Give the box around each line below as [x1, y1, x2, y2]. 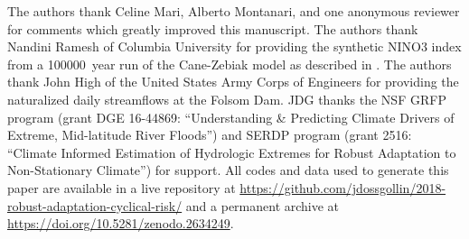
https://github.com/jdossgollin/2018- [239, 178, 446, 197]
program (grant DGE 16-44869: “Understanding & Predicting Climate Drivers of [7, 107, 455, 126]
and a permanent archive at [185, 196, 340, 215]
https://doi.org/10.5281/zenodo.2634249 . [7, 214, 234, 233]
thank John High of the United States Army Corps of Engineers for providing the [7, 72, 459, 91]
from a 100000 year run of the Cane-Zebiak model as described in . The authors [7, 54, 452, 73]
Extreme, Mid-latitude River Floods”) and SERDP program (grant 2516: [7, 125, 412, 144]
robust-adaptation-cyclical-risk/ [7, 196, 183, 215]
